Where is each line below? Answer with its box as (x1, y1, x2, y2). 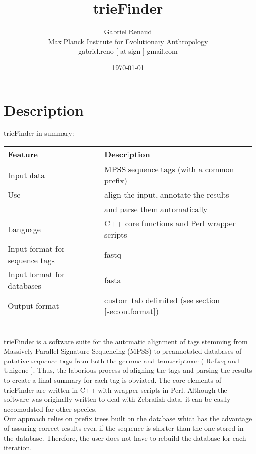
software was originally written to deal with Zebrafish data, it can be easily (4, 394, 231, 404)
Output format (8, 300, 59, 311)
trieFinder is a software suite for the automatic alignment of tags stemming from (4, 336, 248, 346)
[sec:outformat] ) (104, 305, 159, 317)
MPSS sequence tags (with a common (104, 163, 234, 175)
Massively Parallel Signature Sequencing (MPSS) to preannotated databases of (4, 346, 242, 356)
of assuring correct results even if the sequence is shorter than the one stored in (4, 423, 244, 433)
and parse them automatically (104, 203, 208, 215)
